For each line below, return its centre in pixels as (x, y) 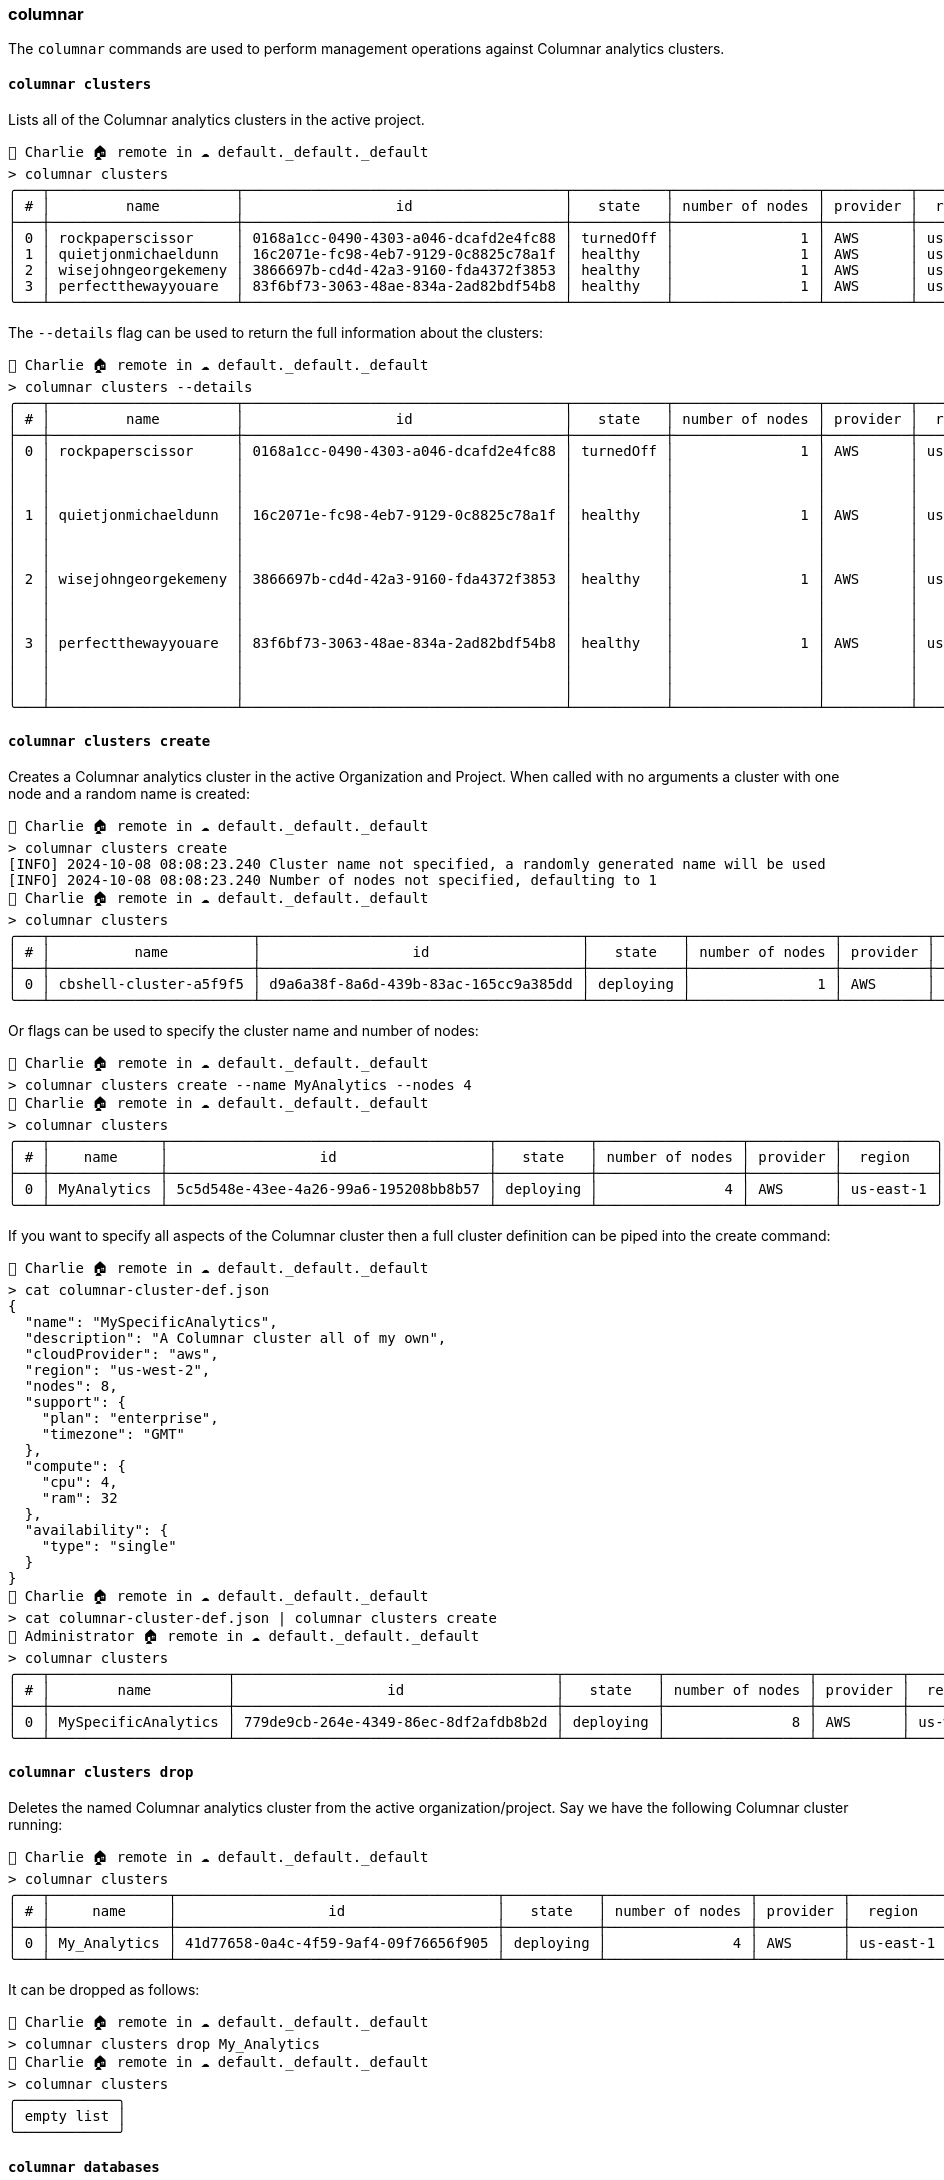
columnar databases (84, 2166)
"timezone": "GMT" (113, 1433)
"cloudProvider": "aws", (121, 1353)
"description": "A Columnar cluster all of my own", (235, 1337)
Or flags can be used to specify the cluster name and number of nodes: (243, 1030)
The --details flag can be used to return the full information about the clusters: (276, 332)
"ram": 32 (79, 1497)
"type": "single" (109, 1545)
